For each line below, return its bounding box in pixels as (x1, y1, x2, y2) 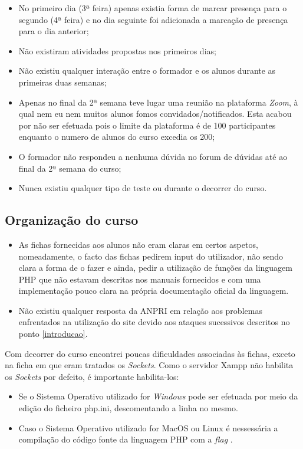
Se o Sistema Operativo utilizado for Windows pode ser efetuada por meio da (18, 390, 298, 402)
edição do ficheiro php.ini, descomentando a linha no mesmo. (18, 402, 238, 414)
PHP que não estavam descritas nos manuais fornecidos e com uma (18, 273, 261, 285)
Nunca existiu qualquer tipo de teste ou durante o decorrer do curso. (18, 182, 267, 194)
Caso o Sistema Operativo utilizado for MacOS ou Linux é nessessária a (18, 421, 278, 434)
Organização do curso (5, 211, 139, 229)
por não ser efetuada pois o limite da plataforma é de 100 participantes (18, 119, 276, 131)
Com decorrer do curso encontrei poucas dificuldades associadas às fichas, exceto (5, 347, 295, 359)
